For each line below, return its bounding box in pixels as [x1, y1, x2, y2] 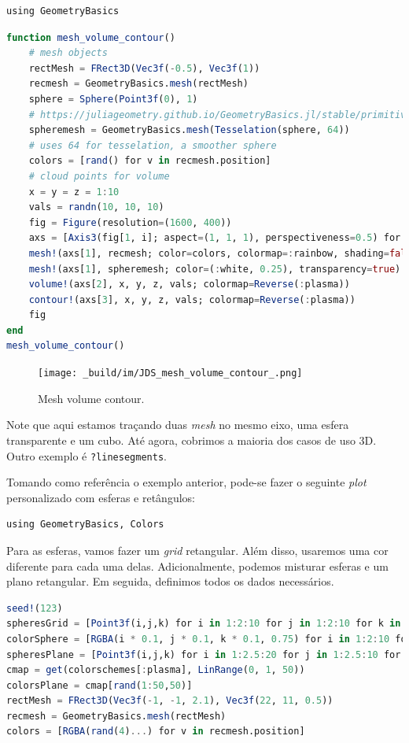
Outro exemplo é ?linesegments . [6, 447, 167, 464]
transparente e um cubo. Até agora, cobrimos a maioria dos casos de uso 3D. [6, 431, 377, 448]
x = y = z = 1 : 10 [28, 186, 120, 198]
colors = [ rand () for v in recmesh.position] [28, 155, 271, 167]
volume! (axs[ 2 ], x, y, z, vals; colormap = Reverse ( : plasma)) [28, 279, 350, 290]
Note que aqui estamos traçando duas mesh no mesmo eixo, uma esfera [6, 416, 349, 433]
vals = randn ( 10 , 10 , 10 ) [28, 201, 164, 213]
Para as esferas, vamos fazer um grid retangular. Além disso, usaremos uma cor [6, 542, 389, 558]
